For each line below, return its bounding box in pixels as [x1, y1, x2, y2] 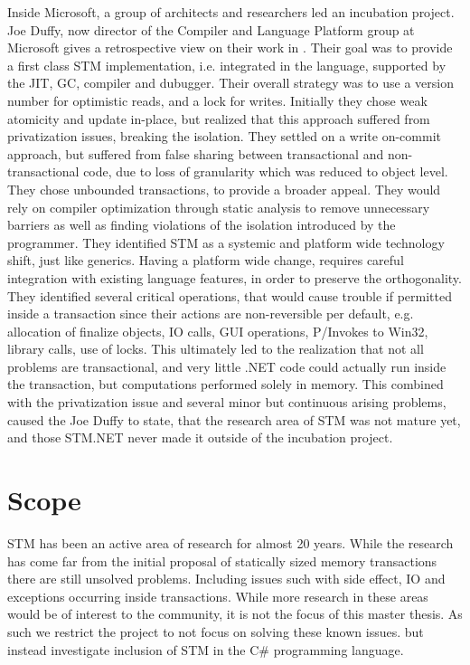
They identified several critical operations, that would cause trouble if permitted [7, 286, 452, 305]
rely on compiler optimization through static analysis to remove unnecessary [7, 197, 430, 216]
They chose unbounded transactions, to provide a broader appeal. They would [7, 179, 441, 198]
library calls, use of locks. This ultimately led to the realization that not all [7, 339, 424, 358]
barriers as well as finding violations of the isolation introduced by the [7, 215, 396, 234]
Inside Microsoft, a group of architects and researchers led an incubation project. [7, 3, 455, 21]
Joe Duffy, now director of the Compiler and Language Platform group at [7, 20, 415, 39]
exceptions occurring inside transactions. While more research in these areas [7, 586, 428, 605]
